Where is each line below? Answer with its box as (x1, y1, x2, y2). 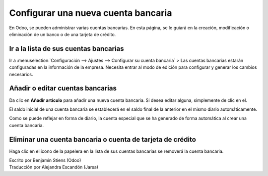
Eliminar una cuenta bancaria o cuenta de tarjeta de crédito (9, 135, 196, 143)
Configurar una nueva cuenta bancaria (9, 7, 172, 18)
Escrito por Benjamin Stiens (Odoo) (9, 157, 81, 163)
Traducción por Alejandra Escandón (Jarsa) (9, 164, 99, 170)
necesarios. (9, 71, 33, 77)
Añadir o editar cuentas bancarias (9, 84, 117, 92)
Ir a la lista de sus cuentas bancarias (9, 44, 124, 53)
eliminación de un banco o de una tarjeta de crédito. (9, 31, 116, 37)
